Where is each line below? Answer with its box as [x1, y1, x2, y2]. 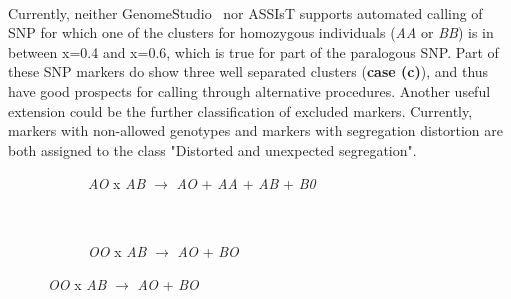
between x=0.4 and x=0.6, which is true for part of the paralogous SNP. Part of [8, 41, 499, 62]
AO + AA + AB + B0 [176, 173, 316, 194]
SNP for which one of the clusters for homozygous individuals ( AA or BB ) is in [8, 22, 494, 43]
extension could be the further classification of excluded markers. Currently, [8, 100, 473, 121]
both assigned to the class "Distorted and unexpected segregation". [8, 139, 417, 160]
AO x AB [88, 173, 146, 194]
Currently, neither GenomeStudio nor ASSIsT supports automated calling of [8, 2, 483, 23]
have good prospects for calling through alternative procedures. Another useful [8, 81, 491, 102]
